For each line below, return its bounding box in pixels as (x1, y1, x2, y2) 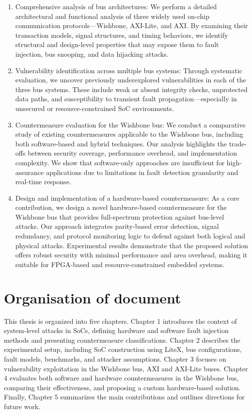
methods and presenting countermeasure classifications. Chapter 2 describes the (4, 334, 240, 345)
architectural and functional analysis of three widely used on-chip (15, 11, 209, 21)
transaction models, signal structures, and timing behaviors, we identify (15, 30, 228, 40)
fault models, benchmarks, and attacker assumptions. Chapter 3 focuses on (4, 353, 226, 364)
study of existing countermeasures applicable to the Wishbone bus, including (15, 129, 243, 139)
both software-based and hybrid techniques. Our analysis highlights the (15, 138, 227, 148)
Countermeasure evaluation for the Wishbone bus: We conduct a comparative (15, 119, 246, 129)
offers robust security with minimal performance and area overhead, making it (15, 250, 248, 260)
